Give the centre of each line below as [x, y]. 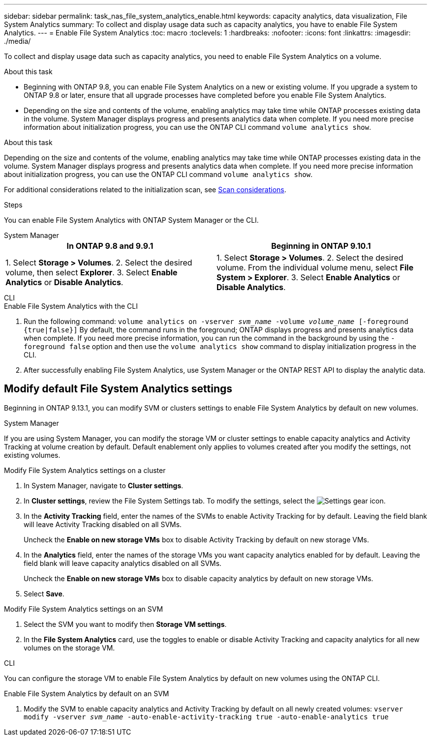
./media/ [17, 41]
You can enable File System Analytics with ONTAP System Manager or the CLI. [131, 220]
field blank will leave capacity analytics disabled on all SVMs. [123, 563]
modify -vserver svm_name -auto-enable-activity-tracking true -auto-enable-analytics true [206, 717]
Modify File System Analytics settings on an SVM [84, 609]
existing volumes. [32, 455]
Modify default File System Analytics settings [118, 389]
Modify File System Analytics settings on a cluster [85, 470]
